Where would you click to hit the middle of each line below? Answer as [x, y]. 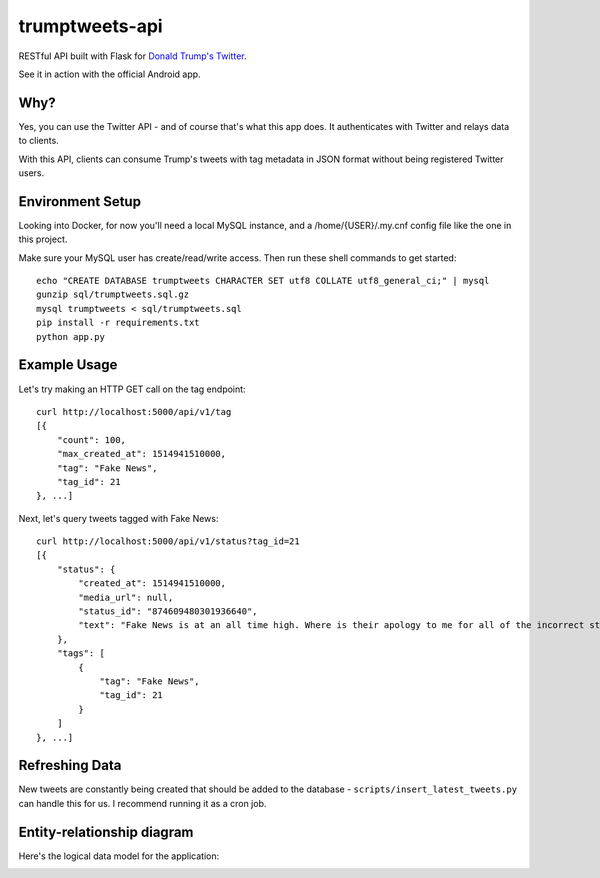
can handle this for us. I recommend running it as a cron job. [142, 803]
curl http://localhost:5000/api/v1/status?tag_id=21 [168, 541]
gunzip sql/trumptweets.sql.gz [113, 294]
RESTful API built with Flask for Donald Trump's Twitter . [132, 56]
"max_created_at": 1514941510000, [141, 454]
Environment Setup [80, 201]
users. [31, 173]
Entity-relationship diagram [106, 831]
